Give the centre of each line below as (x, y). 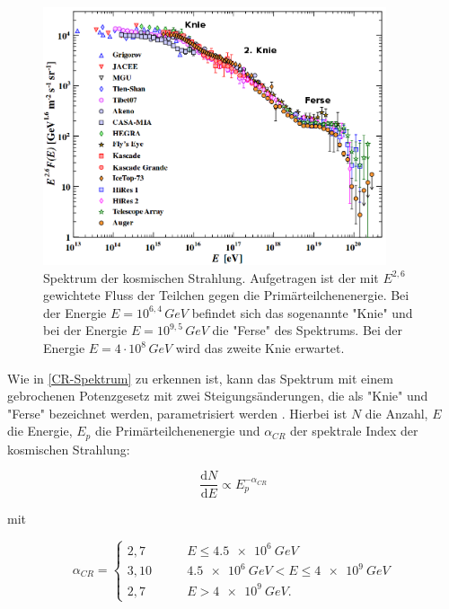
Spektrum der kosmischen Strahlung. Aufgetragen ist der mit (211, 277)
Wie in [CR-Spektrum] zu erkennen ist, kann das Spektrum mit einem (200, 378)
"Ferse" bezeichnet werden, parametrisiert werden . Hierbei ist (177, 413)
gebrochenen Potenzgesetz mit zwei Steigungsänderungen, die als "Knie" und (218, 396)
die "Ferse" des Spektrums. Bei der (308, 330)
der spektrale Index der (354, 431)
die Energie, (40, 431)
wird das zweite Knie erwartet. (260, 348)
